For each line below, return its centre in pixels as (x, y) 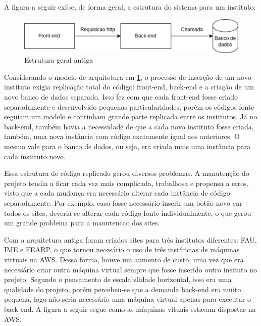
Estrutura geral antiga (59, 60)
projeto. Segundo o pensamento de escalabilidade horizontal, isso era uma (118, 279)
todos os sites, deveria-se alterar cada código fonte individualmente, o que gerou (128, 213)
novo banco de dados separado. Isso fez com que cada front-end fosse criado (121, 97)
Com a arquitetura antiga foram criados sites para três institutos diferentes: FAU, (130, 239)
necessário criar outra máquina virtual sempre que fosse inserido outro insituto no (130, 269)
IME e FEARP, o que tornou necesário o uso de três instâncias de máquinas (122, 249)
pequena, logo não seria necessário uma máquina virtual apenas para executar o (127, 299)
